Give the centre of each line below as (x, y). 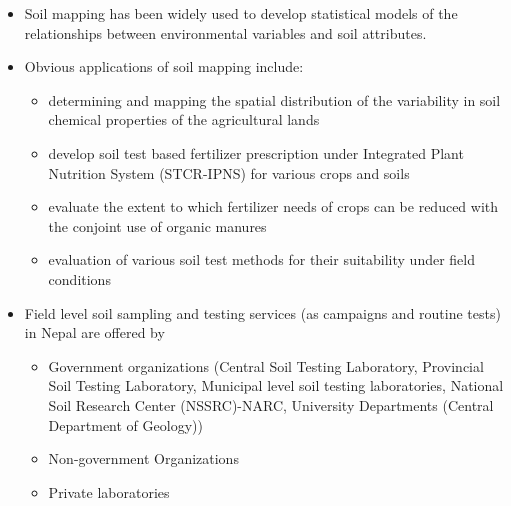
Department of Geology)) (125, 424)
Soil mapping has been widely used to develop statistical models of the (241, 13)
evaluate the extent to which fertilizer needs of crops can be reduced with (273, 206)
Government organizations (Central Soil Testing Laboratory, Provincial (266, 365)
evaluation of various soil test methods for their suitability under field (262, 259)
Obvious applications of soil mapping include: (164, 66)
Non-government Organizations (143, 458)
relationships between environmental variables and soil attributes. (225, 32)
